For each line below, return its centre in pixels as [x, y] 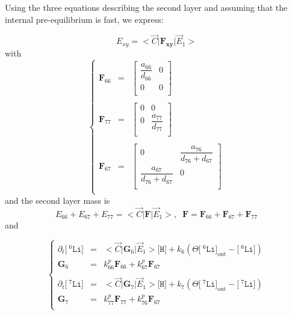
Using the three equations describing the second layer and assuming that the [146, 7]
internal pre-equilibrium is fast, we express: [84, 19]
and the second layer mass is [57, 200]
